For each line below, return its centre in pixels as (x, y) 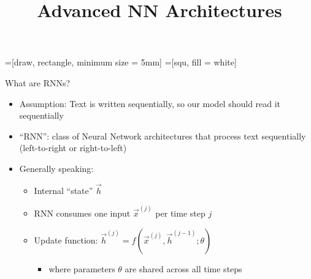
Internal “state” (63, 190)
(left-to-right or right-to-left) (73, 148)
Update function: (66, 240)
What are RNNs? (38, 82)
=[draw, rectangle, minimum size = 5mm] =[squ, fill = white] (121, 62)
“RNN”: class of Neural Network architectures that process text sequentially (163, 136)
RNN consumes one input (82, 213)
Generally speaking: (56, 168)
